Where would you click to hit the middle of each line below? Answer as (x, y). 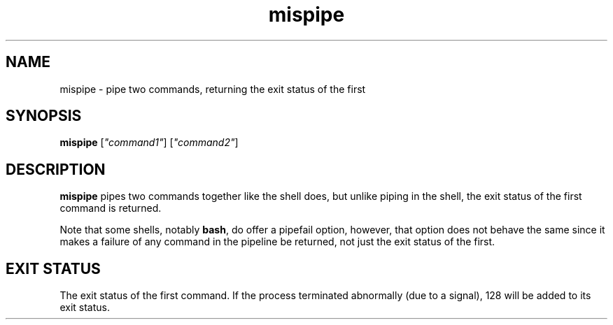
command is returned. (111, 208)
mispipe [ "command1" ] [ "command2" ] (149, 143)
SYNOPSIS (44, 116)
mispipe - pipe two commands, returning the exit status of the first (213, 89)
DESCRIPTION (56, 169)
